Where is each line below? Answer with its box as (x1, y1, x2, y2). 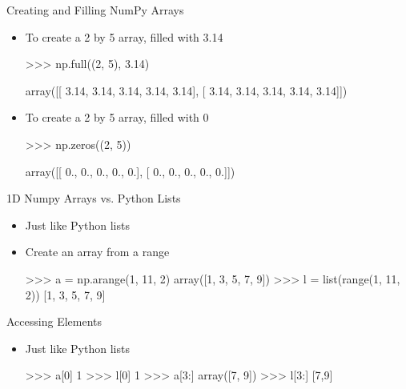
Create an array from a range (25, 243, 170, 260)
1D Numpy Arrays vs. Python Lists (6, 190, 181, 207)
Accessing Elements (6, 313, 102, 330)
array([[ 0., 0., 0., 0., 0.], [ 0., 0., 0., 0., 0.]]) (25, 162, 235, 179)
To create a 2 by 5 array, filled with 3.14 (25, 28, 223, 45)
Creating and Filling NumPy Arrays (6, 2, 184, 18)
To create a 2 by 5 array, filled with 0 (25, 109, 209, 126)
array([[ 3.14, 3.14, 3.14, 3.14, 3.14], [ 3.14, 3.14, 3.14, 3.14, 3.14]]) (25, 82, 348, 98)
